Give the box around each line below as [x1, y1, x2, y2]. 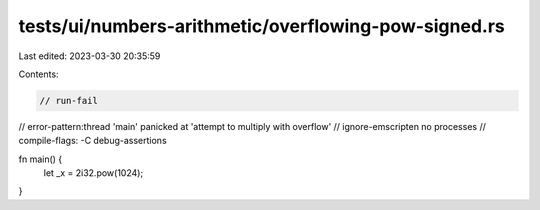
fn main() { [18, 153, 63, 165]
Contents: [18, 68, 59, 80]
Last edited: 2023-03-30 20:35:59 [18, 50, 161, 62]
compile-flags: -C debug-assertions [18, 135, 167, 147]
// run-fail [39, 95, 99, 106]
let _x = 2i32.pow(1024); [43, 167, 144, 179]
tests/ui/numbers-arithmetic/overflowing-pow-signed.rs [18, 15, 505, 37]
